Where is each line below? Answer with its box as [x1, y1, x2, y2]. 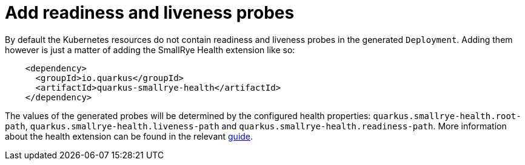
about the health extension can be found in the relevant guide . [5, 131, 253, 141]
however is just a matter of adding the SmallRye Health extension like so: [5, 44, 295, 55]
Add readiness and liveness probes [5, 2, 295, 23]
